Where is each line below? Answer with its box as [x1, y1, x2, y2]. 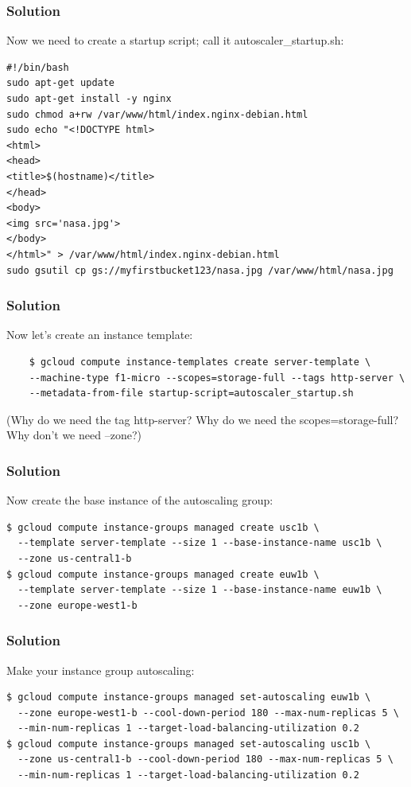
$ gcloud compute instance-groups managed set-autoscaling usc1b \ [6, 738, 371, 750]
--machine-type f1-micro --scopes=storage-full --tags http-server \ [29, 372, 405, 384]
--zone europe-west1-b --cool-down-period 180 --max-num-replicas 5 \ [17, 707, 399, 719]
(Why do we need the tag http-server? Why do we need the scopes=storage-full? [6, 411, 399, 427]
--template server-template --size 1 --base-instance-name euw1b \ [17, 584, 382, 596]
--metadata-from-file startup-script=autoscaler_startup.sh [29, 388, 354, 399]
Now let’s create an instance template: [6, 326, 193, 343]
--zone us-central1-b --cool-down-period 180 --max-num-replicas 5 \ [17, 754, 394, 766]
